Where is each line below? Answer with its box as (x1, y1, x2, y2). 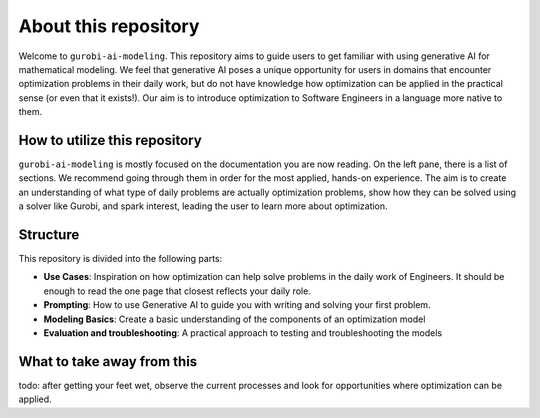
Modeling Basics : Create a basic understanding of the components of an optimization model (43, 313, 426, 325)
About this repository (18, 15, 200, 37)
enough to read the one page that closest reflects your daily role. (43, 285, 312, 297)
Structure (18, 226, 80, 243)
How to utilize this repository (18, 131, 202, 149)
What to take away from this (18, 353, 198, 370)
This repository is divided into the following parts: (18, 253, 223, 265)
